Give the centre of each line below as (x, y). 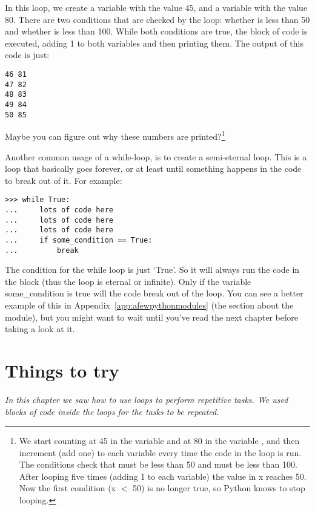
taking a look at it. (40, 329)
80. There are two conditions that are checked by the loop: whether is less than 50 (157, 19)
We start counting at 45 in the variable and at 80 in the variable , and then (159, 441)
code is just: (27, 55)
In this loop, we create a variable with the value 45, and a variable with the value (156, 7)
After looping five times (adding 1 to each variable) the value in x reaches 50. (163, 476)
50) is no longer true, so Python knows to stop (219, 488)
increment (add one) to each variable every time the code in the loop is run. (160, 452)
